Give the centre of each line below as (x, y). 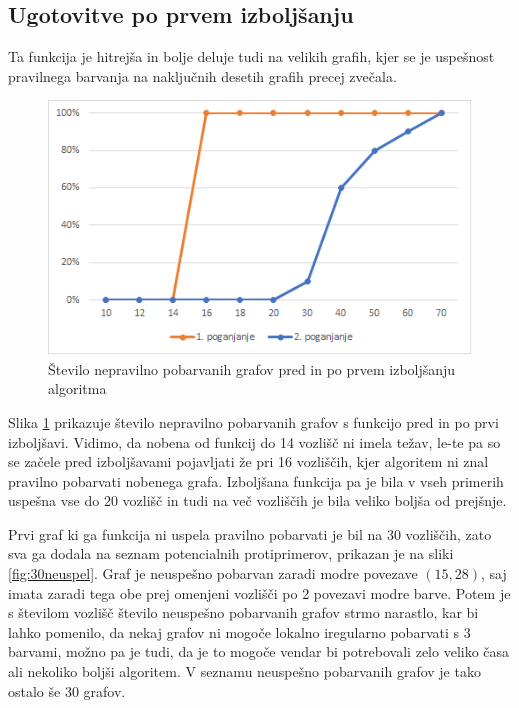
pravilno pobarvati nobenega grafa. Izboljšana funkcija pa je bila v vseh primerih (256, 480)
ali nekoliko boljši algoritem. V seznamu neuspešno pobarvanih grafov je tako (244, 671)
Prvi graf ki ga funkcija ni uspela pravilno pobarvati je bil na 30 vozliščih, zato (250, 533)
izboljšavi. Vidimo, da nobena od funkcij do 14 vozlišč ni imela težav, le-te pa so (254, 441)
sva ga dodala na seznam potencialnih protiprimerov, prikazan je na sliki (231, 553)
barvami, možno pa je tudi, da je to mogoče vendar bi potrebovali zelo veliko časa (259, 651)
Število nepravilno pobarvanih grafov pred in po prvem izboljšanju (252, 368)
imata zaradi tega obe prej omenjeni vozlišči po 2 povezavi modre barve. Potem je (259, 592)
